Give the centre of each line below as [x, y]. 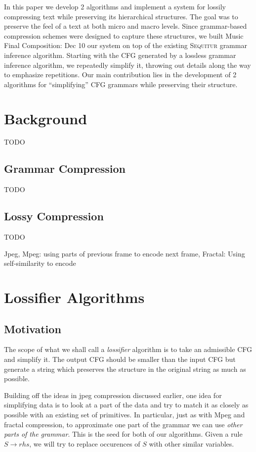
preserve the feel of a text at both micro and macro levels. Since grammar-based [126, 26]
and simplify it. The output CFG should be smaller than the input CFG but [120, 359]
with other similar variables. [192, 443]
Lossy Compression [54, 216]
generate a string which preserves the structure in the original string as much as [125, 369]
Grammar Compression [65, 169]
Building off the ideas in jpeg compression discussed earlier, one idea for [113, 395]
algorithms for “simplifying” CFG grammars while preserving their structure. [121, 84]
